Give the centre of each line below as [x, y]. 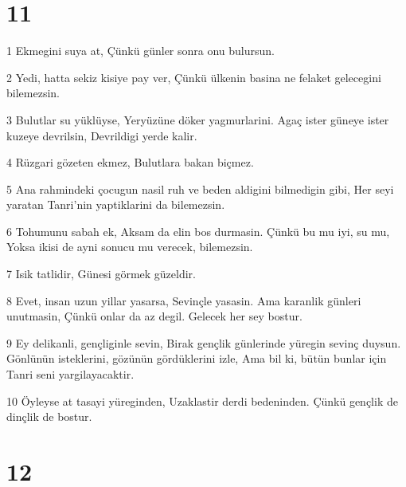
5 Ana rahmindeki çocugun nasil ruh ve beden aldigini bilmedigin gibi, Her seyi [200, 189]
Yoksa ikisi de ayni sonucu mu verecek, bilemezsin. [130, 247]
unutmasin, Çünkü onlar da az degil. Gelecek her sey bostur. [154, 316]
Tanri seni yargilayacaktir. [70, 374]
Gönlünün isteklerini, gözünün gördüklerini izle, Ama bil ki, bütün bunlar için [197, 358]
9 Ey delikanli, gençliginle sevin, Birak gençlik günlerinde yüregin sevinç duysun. [204, 342]
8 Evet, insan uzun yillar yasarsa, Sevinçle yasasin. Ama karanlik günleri [184, 300]
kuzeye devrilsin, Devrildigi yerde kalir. [102, 135]
